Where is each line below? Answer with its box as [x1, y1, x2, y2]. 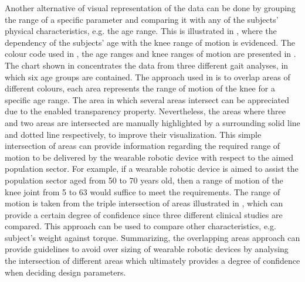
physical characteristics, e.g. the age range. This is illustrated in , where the [5, 25, 277, 37]
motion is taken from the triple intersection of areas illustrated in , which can [5, 197, 283, 209]
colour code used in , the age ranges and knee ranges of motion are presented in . [5, 47, 296, 60]
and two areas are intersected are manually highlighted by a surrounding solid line [5, 116, 300, 128]
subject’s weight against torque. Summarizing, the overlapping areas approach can [5, 231, 300, 243]
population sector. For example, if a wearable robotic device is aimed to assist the [5, 162, 299, 175]
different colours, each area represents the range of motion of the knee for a [5, 82, 275, 94]
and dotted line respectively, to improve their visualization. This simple [5, 128, 262, 140]
